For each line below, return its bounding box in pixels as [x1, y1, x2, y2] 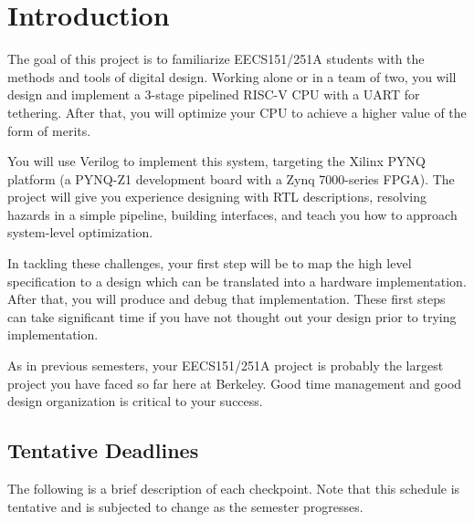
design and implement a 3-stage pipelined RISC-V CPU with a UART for [7, 85, 420, 104]
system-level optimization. [7, 223, 153, 242]
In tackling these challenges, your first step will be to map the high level [7, 254, 412, 273]
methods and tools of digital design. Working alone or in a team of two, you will [7, 67, 457, 86]
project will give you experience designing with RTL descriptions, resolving [7, 187, 427, 206]
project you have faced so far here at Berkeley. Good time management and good [7, 373, 462, 392]
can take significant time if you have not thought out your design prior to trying [7, 307, 457, 326]
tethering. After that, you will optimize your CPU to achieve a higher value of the [7, 102, 467, 121]
